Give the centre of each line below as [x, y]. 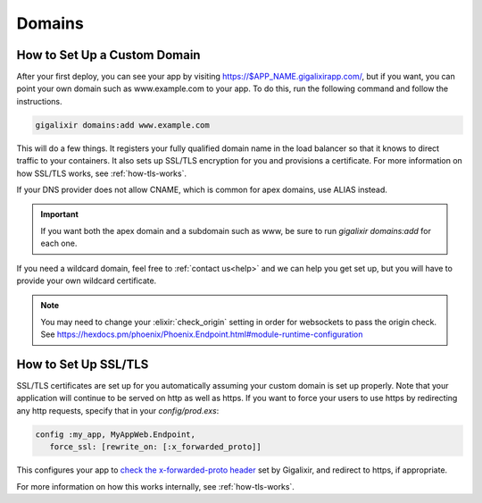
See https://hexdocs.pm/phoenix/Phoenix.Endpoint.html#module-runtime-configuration [202, 334]
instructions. [39, 101]
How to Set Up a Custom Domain [108, 55]
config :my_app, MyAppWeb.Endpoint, [116, 434]
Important [60, 214]
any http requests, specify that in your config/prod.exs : [118, 410]
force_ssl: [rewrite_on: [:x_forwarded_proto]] [156, 447]
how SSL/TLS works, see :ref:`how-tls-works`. [102, 173]
